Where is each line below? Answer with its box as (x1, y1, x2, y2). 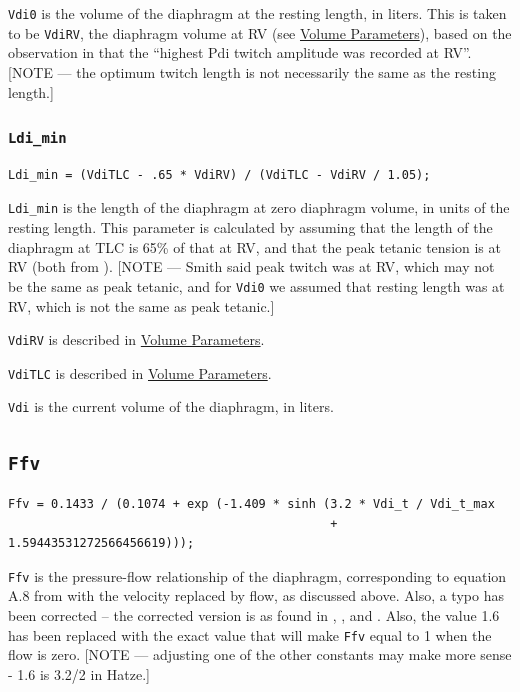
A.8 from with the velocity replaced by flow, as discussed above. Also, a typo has (8, 585, 504, 606)
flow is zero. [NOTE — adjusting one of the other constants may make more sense (8, 644, 512, 665)
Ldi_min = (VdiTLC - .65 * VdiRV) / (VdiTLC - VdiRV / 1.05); (8, 167, 431, 182)
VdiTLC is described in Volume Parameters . (8, 362, 272, 383)
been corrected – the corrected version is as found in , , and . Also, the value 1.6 (8, 604, 500, 625)
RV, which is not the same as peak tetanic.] (8, 295, 275, 316)
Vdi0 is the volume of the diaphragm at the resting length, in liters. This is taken (8, 3, 507, 23)
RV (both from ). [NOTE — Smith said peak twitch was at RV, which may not (8, 256, 495, 277)
